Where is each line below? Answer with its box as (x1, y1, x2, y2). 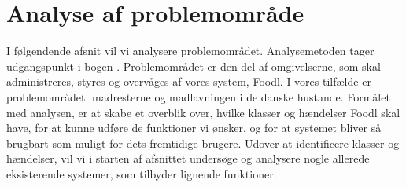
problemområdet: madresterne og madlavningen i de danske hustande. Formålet (6, 88, 390, 104)
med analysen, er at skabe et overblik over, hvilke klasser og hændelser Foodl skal (6, 104, 400, 120)
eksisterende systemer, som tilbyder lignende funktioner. (6, 165, 277, 181)
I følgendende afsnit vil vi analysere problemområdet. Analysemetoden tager (6, 42, 375, 59)
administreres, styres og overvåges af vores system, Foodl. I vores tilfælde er (6, 73, 371, 90)
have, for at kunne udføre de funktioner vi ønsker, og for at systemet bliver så (6, 119, 382, 136)
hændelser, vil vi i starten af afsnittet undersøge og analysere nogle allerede (6, 150, 370, 167)
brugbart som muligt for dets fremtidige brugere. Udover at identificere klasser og (6, 134, 400, 151)
